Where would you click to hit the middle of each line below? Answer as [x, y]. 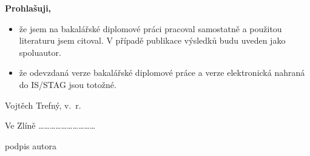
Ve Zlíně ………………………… [50, 125]
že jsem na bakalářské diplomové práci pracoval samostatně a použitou [150, 28]
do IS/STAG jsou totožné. [68, 84]
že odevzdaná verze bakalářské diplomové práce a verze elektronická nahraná [162, 73]
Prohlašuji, [28, 8]
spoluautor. [40, 52]
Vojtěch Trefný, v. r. [43, 105]
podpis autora [31, 145]
